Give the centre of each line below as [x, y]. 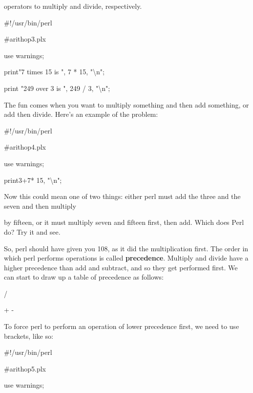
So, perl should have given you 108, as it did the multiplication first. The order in [126, 248]
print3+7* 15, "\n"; [33, 180]
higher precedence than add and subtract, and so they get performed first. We [121, 267]
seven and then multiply [40, 206]
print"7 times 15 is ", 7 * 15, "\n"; [54, 72]
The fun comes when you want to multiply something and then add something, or [126, 104]
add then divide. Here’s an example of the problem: [81, 114]
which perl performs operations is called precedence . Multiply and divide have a [126, 258]
